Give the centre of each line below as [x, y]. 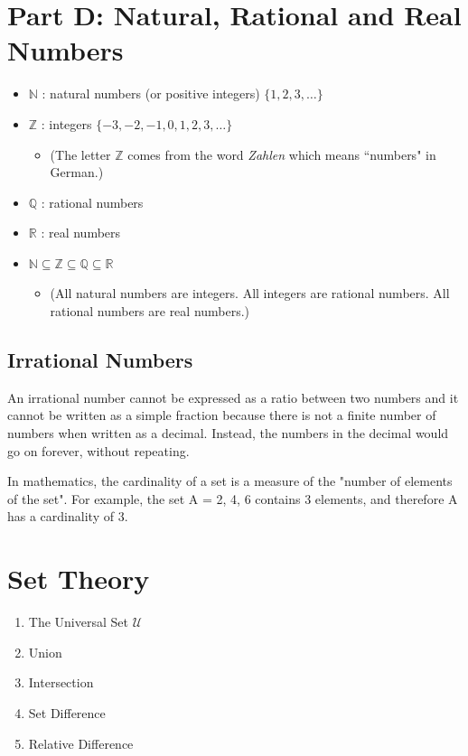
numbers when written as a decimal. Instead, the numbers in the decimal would [228, 433]
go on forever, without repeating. [98, 450]
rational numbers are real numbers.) [150, 311]
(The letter [80, 154]
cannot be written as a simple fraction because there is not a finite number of [222, 415]
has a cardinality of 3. [68, 516]
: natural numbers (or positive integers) [151, 93]
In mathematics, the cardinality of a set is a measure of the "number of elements [230, 481]
